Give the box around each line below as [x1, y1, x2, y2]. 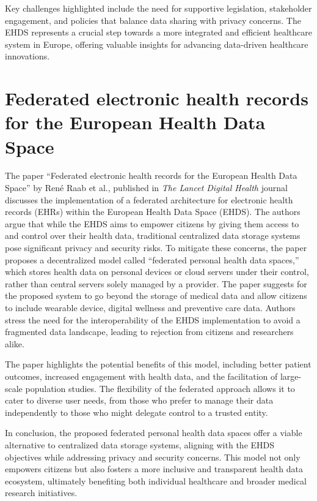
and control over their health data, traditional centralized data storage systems [5, 229, 301, 242]
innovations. [5, 50, 50, 62]
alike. [5, 337, 24, 350]
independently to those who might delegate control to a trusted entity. [5, 405, 268, 418]
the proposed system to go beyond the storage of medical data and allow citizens [5, 289, 307, 302]
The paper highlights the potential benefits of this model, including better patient [5, 358, 312, 371]
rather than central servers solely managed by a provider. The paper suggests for [5, 277, 307, 290]
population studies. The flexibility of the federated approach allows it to [25, 382, 295, 394]
